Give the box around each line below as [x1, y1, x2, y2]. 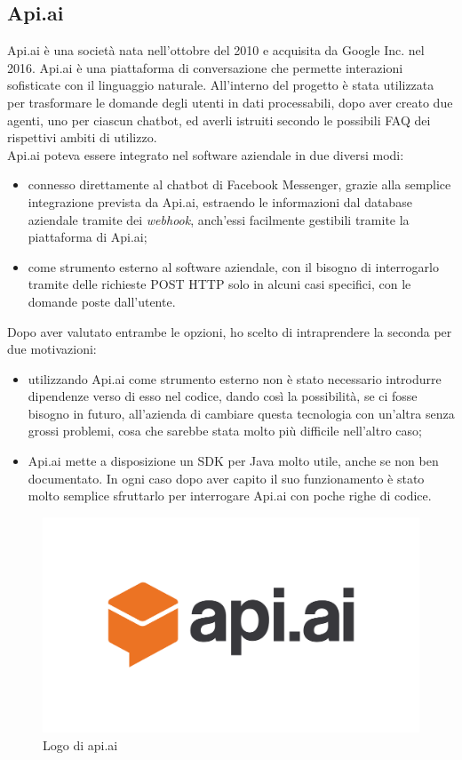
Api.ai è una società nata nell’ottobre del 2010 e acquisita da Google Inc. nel [7, 41, 425, 60]
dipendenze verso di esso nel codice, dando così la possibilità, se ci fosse [28, 387, 418, 405]
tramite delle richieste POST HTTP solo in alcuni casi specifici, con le [28, 275, 411, 293]
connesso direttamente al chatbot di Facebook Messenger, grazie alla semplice [28, 175, 451, 194]
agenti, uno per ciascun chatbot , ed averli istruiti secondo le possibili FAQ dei [7, 110, 431, 129]
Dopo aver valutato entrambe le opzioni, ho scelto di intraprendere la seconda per [7, 322, 452, 340]
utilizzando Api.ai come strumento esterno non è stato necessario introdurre [28, 369, 442, 388]
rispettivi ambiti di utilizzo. [7, 128, 157, 147]
